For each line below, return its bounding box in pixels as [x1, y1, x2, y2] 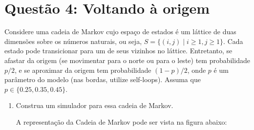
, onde [187, 65, 206, 75]
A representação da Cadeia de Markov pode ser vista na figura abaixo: [16, 116, 227, 127]
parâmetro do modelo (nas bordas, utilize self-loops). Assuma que [4, 74, 201, 85]
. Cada [223, 36, 243, 46]
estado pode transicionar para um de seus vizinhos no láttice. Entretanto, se [4, 45, 233, 56]
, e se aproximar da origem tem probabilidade [15, 65, 151, 75]
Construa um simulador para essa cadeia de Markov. [16, 100, 173, 110]
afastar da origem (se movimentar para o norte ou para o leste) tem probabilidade [4, 55, 250, 65]
